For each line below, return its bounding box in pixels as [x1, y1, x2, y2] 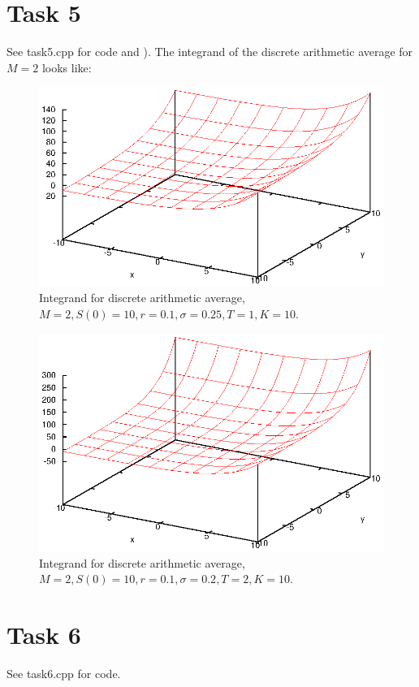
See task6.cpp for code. [6, 664, 121, 681]
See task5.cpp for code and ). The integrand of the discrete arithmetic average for [6, 43, 413, 60]
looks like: [41, 58, 92, 76]
